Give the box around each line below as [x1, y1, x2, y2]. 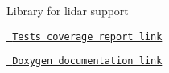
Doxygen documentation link [12, 55, 163, 67]
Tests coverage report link [12, 30, 163, 43]
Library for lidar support [6, 2, 129, 18]
